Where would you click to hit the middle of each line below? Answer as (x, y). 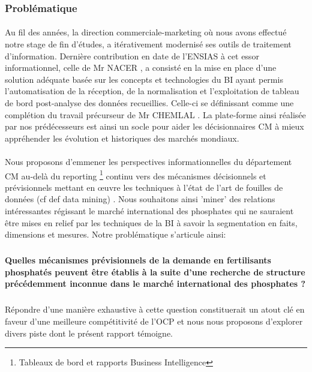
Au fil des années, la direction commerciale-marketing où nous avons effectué (146, 32)
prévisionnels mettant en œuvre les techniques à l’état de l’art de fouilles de (144, 187)
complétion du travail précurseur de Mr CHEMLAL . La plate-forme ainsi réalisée (155, 114)
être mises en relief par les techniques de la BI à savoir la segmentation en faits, (151, 222)
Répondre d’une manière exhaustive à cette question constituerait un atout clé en (155, 309)
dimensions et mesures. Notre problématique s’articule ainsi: (115, 234)
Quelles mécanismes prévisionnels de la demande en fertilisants (138, 260)
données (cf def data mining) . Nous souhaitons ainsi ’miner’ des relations (140, 199)
